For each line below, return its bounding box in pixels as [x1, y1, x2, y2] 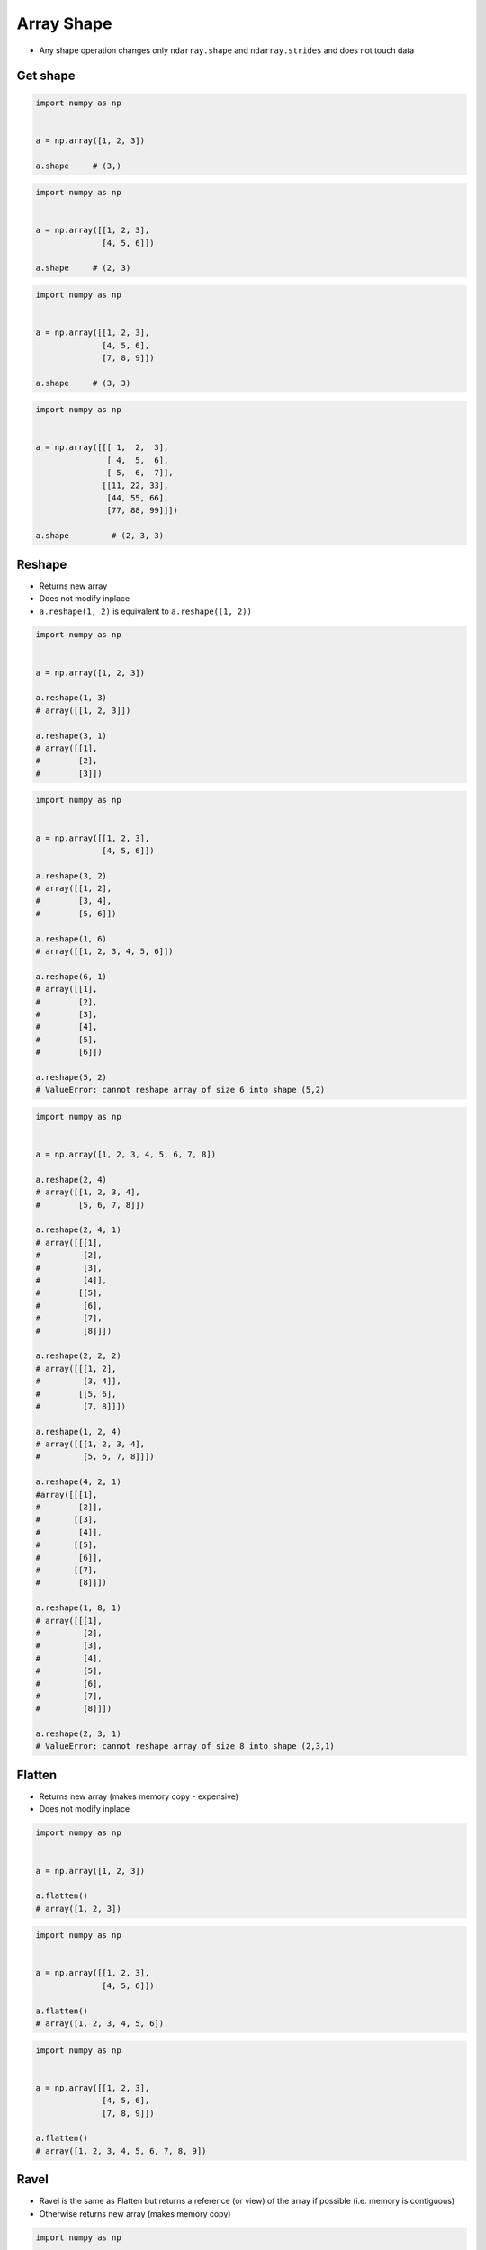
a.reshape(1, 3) [35, 693, 108, 703]
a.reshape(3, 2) [35, 870, 108, 881]
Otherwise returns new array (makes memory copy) [39, 2208, 231, 2218]
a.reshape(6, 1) [35, 971, 108, 981]
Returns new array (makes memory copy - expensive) [39, 1791, 238, 1802]
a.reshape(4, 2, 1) [35, 1477, 121, 1487]
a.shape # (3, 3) [35, 378, 131, 388]
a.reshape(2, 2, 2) [35, 1351, 121, 1361]
